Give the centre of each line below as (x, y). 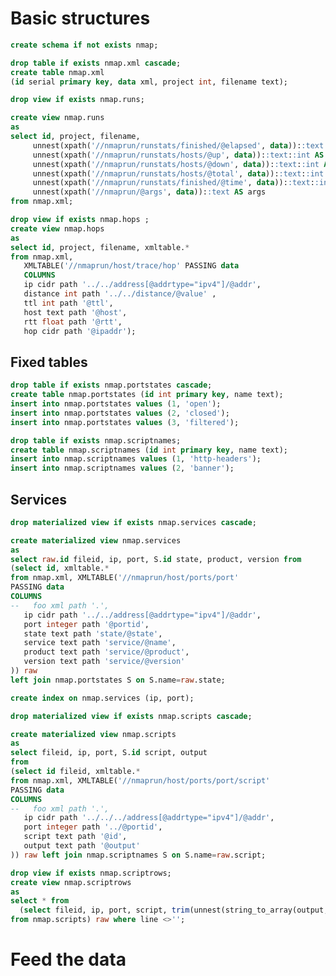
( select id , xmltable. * (60, 568)
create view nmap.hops (57, 228)
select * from (40, 901)
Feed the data (68, 959)
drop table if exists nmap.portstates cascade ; (111, 385)
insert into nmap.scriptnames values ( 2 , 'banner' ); (122, 468)
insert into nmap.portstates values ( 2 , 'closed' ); (120, 413)
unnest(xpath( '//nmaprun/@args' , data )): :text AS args (149, 192)
